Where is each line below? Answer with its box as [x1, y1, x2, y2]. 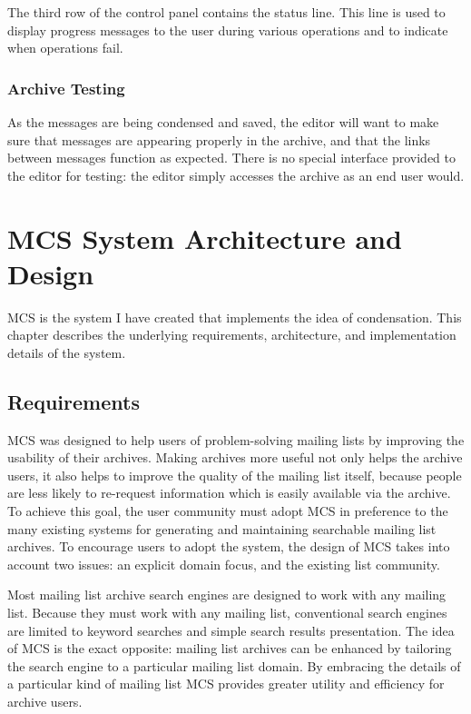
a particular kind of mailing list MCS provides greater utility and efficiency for [7, 674, 445, 693]
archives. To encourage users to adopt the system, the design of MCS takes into [7, 537, 450, 556]
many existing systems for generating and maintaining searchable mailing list [7, 519, 437, 538]
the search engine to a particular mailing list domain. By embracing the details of [7, 656, 461, 675]
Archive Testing [7, 76, 125, 99]
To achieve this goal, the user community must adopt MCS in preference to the [7, 501, 448, 521]
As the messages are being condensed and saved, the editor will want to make [7, 113, 439, 131]
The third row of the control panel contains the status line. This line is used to [7, 3, 446, 21]
